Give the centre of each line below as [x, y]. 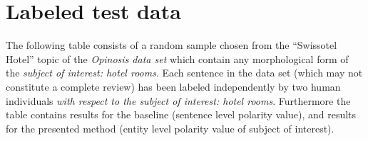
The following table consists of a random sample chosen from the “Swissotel [172, 45]
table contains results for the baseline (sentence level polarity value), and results [181, 114]
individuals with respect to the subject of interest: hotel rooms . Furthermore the [178, 100]
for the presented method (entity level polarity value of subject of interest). [170, 128]
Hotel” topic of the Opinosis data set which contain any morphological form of [177, 58]
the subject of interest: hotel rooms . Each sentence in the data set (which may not [184, 73]
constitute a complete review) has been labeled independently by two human [173, 86]
